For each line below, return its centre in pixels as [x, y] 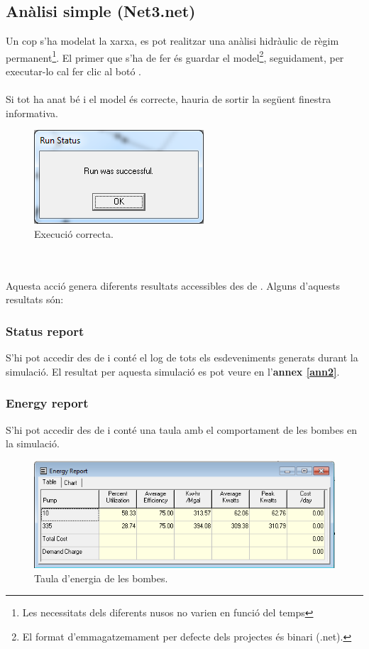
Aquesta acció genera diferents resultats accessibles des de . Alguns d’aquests [173, 285]
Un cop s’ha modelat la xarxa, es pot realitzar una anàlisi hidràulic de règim [172, 41]
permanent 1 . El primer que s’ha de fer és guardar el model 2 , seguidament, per [175, 56]
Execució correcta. [74, 234]
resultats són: [35, 299]
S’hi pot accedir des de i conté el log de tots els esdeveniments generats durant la [182, 358]
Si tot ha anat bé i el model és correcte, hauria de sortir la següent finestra [169, 99]
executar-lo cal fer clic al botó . [74, 71]
